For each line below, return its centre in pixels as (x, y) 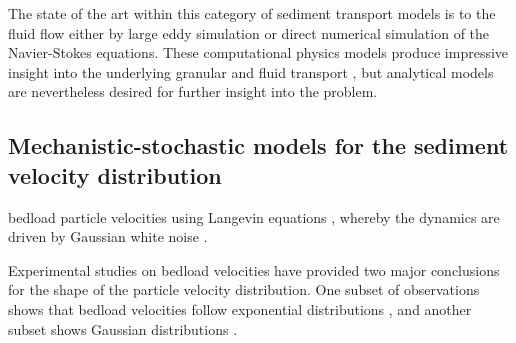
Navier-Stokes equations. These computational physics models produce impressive (258, 52)
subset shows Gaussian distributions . (123, 328)
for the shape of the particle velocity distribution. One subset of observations (244, 289)
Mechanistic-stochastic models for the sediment (258, 145)
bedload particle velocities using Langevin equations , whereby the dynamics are (254, 216)
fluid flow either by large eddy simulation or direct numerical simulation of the (249, 32)
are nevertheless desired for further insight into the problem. (193, 91)
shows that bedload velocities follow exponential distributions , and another (240, 308)
